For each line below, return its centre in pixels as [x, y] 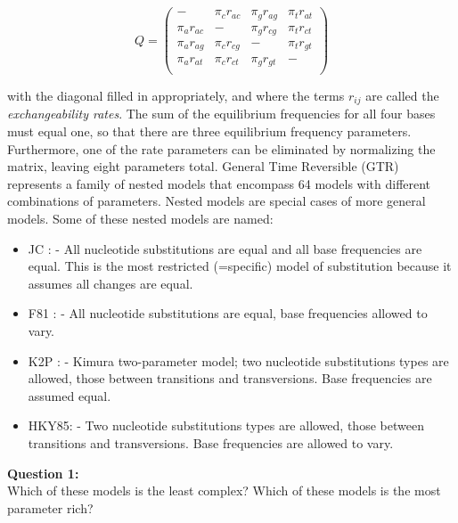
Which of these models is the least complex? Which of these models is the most [224, 490]
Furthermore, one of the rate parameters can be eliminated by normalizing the [221, 148]
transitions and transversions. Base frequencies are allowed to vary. [211, 442]
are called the [402, 96]
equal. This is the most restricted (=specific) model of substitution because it [240, 266]
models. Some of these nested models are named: [140, 219]
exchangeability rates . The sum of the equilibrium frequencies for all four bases [221, 114]
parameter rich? [50, 507]
